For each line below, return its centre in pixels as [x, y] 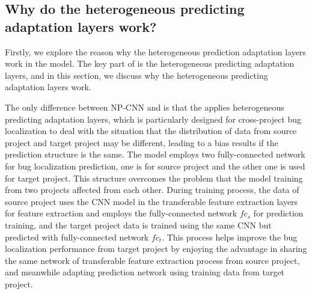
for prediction [278, 213]
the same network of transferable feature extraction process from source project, [152, 260]
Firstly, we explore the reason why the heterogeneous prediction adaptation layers [155, 51]
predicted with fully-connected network [77, 237]
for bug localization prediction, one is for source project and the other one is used [155, 166]
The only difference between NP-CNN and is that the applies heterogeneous [145, 107]
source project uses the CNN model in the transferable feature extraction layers [151, 201]
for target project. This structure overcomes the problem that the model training [154, 178]
